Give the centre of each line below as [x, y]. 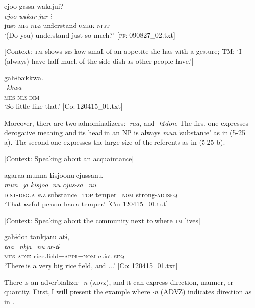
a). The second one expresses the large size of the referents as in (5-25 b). [115, 142]
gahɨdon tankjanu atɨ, [37, 237]
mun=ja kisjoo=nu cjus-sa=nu [50, 184]
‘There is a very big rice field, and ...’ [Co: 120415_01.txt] [91, 266]
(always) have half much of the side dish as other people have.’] [99, 61]
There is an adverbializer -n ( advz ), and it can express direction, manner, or [119, 282]
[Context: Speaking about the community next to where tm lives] [102, 220]
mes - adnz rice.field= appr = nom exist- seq [64, 256]
